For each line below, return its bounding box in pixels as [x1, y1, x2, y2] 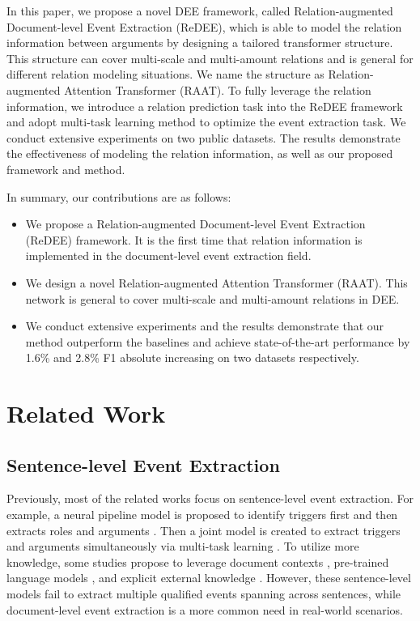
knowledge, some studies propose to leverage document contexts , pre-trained [6, 553, 389, 570]
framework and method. [6, 160, 125, 177]
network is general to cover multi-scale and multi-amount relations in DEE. [25, 290, 400, 307]
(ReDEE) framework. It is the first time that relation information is [25, 231, 363, 248]
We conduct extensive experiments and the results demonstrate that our [25, 317, 384, 334]
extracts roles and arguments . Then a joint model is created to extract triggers [6, 521, 401, 538]
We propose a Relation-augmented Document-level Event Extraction [25, 215, 366, 232]
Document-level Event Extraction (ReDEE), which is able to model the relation [6, 18, 402, 35]
